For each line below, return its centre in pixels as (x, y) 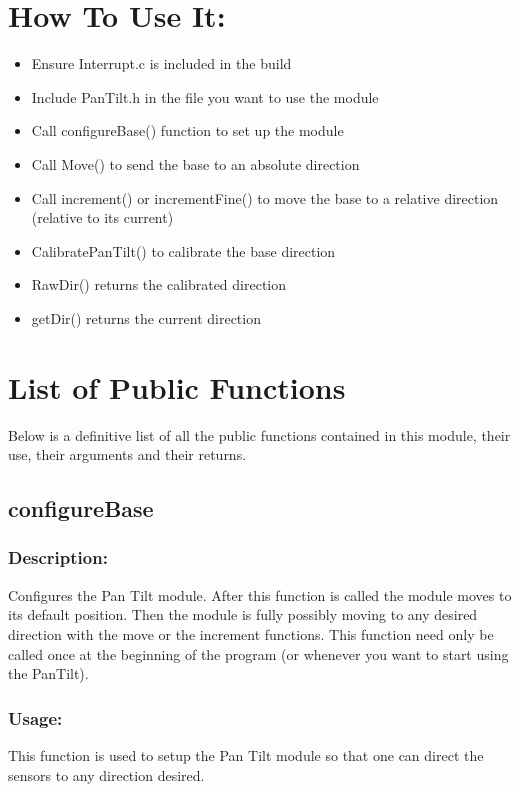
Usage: (35, 717)
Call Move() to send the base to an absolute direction (195, 163)
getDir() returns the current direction (146, 317)
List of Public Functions (177, 386)
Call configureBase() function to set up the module (187, 130)
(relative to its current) (102, 217)
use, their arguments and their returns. (127, 454)
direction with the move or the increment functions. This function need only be (251, 633)
